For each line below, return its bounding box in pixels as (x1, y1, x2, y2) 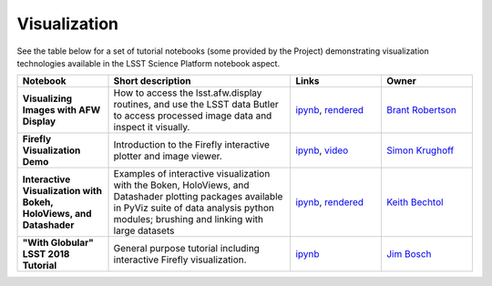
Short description (113, 75, 191, 87)
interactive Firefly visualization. (113, 253, 247, 266)
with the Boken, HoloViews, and (113, 179, 250, 191)
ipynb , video (295, 144, 349, 157)
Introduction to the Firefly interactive (113, 138, 271, 151)
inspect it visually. (113, 121, 190, 134)
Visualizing (22, 92, 73, 105)
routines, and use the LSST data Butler (113, 98, 280, 111)
